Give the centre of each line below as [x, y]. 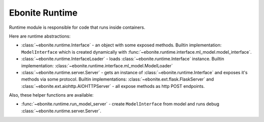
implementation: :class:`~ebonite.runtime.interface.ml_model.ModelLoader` [97, 65]
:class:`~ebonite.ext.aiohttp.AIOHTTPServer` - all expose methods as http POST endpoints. [113, 86]
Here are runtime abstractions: [40, 36]
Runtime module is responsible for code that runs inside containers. [77, 27]
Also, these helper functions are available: [51, 95]
